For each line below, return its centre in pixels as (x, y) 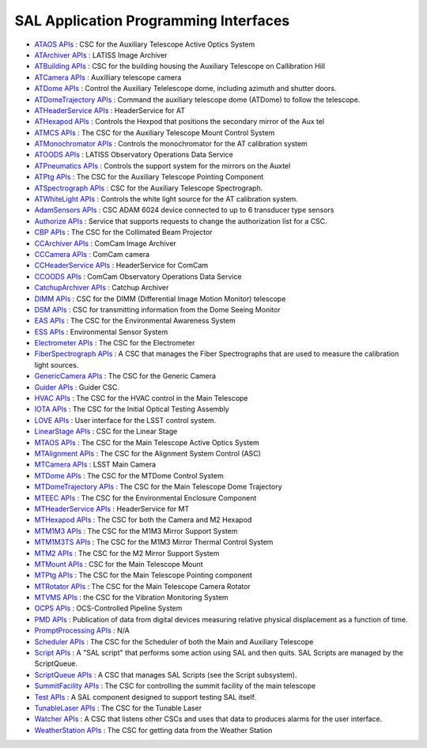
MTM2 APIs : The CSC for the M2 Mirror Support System (127, 553)
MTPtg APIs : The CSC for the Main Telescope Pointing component (144, 575)
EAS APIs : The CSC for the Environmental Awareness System (135, 321)
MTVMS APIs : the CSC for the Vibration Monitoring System (131, 598)
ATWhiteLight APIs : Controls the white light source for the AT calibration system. (166, 199)
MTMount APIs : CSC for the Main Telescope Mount (119, 564)
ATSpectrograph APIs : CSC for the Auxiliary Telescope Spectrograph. (149, 188)
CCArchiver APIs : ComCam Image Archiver (106, 243)
